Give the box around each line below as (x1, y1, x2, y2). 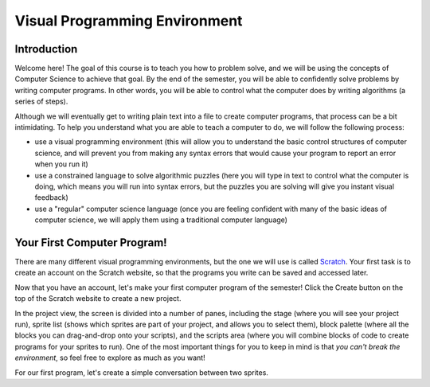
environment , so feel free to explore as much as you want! (14, 353, 206, 362)
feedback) (34, 193, 69, 202)
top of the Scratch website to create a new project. (14, 294, 182, 303)
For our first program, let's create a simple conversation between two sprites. (14, 367, 268, 377)
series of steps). (14, 96, 68, 107)
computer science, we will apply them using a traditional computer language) (34, 215, 288, 225)
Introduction (14, 42, 78, 56)
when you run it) (34, 159, 89, 169)
